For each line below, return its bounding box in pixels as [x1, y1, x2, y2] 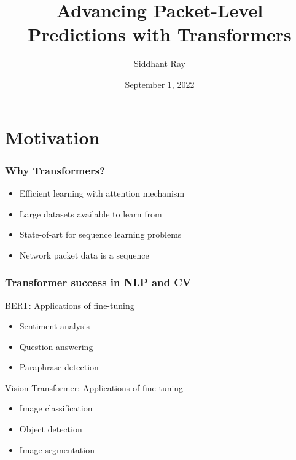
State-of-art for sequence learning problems [19, 228, 182, 241]
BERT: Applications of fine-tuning [5, 298, 134, 311]
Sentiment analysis [19, 319, 90, 332]
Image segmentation [19, 443, 95, 456]
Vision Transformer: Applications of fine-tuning [5, 381, 184, 394]
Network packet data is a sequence [19, 248, 149, 261]
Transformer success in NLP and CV [5, 275, 192, 290]
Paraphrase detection [19, 361, 99, 373]
